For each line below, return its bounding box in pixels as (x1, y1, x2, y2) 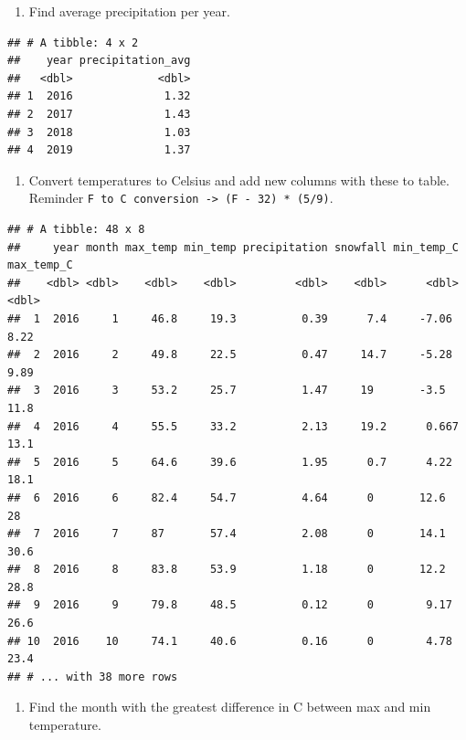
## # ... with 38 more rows (7, 670, 178, 683)
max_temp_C (7, 259, 73, 272)
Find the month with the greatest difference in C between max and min (28, 697, 431, 716)
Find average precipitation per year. (28, 2, 230, 20)
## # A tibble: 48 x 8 (7, 223, 145, 236)
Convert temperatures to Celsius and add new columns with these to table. (28, 170, 450, 189)
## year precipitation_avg (7, 54, 191, 68)
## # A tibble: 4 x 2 (7, 36, 139, 49)
